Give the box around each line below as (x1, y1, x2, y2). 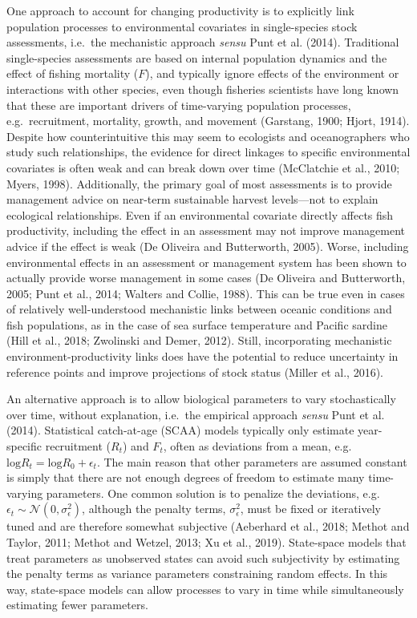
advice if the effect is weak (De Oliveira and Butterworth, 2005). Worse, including (6, 237, 409, 254)
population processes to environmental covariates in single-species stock (6, 18, 358, 34)
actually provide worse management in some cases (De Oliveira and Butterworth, (6, 269, 406, 286)
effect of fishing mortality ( (6, 65, 139, 82)
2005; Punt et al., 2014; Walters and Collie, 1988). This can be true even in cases (6, 285, 405, 301)
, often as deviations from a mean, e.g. (163, 438, 352, 454)
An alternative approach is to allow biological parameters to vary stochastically (6, 390, 396, 407)
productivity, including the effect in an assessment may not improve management (6, 222, 405, 239)
